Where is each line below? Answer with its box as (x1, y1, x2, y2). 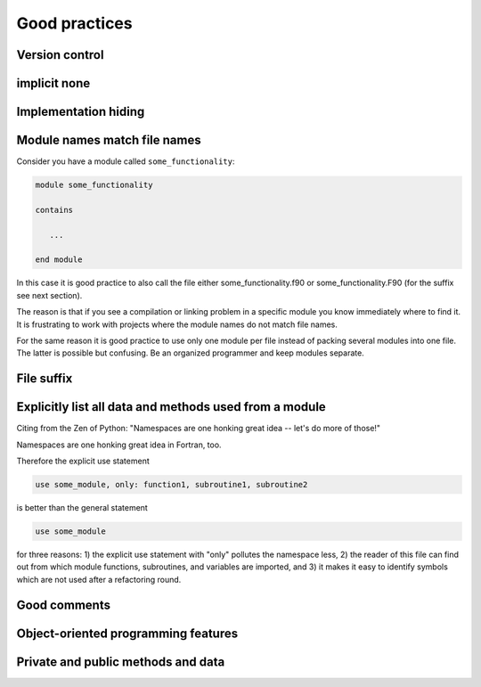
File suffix (16, 371, 73, 387)
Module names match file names (16, 133, 201, 148)
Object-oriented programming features (16, 626, 239, 641)
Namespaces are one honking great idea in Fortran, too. (16, 439, 222, 450)
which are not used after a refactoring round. (16, 574, 182, 585)
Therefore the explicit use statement (16, 455, 151, 467)
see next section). (16, 290, 83, 300)
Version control (16, 47, 104, 62)
